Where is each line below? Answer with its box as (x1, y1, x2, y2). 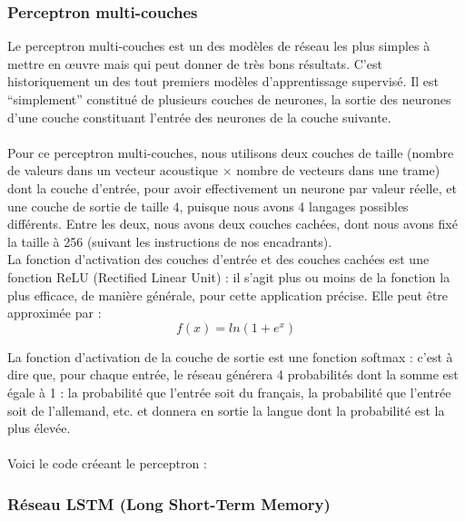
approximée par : (7, 303, 102, 322)
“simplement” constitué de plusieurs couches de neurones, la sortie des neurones (7, 90, 451, 108)
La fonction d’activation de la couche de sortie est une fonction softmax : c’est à (7, 347, 453, 366)
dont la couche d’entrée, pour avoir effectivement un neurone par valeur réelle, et (7, 178, 457, 197)
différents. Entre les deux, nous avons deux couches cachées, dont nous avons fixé (7, 214, 458, 233)
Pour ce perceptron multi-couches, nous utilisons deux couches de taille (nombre (7, 143, 454, 162)
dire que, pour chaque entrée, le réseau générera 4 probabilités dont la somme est (7, 365, 459, 384)
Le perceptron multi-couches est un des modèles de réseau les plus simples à (7, 36, 430, 55)
